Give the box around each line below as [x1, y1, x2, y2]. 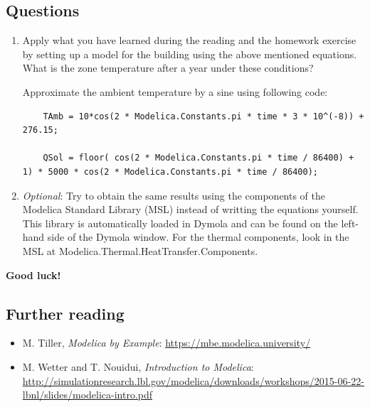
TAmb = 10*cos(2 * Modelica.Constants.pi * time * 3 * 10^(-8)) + [43, 111, 364, 121]
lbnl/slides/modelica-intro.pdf [22, 387, 153, 402]
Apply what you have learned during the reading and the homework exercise [22, 33, 356, 48]
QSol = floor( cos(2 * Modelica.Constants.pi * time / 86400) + [43, 153, 354, 163]
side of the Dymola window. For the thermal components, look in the [47, 229, 349, 244]
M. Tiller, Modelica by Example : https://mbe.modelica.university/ [22, 335, 311, 350]
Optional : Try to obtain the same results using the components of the [22, 188, 326, 202]
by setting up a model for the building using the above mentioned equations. [22, 46, 357, 61]
